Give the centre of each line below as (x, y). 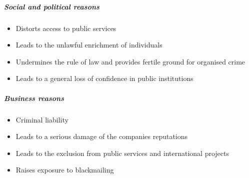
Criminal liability (42, 119)
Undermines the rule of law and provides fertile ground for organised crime (130, 61)
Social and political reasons (52, 6)
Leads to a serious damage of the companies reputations (102, 136)
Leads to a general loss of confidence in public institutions (104, 78)
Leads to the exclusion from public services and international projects (122, 153)
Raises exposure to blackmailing (65, 170)
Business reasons (34, 98)
